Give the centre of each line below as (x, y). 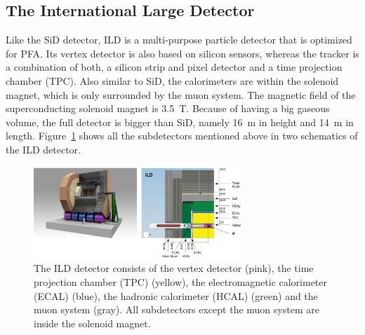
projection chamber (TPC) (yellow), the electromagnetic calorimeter (181, 282)
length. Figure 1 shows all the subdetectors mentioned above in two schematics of (182, 136)
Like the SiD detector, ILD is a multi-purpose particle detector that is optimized (179, 40)
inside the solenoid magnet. (92, 323)
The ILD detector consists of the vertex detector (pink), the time (174, 268)
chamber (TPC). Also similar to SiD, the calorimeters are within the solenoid (172, 80)
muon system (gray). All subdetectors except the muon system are (177, 309)
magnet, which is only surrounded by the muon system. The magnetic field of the (181, 94)
